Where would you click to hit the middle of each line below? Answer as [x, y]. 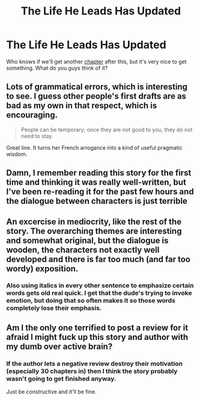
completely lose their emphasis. [54, 308]
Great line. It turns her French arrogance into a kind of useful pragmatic [95, 147]
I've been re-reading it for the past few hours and [100, 192]
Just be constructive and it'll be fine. [51, 392]
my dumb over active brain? [59, 346]
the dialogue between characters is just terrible [97, 201]
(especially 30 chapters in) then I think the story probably [92, 371]
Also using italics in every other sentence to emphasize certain [100, 286]
